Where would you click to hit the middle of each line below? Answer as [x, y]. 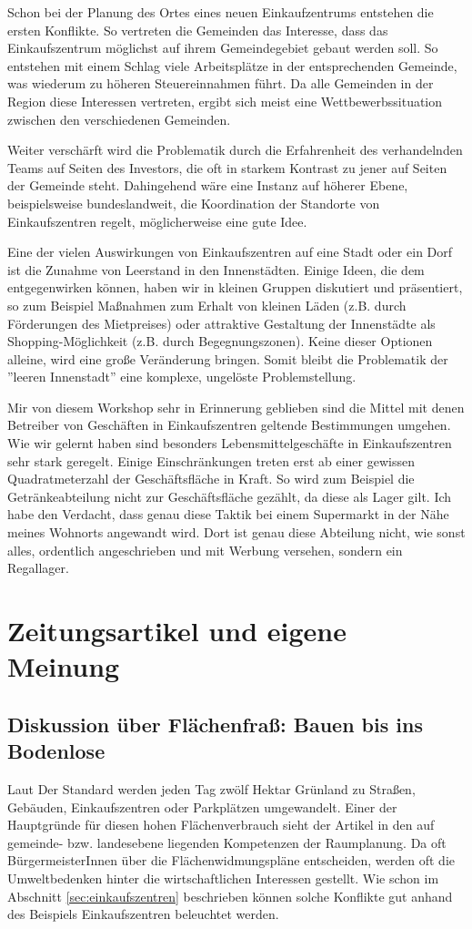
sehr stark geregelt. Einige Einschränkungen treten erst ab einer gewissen [211, 460]
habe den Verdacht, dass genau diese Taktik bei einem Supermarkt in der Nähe [228, 514]
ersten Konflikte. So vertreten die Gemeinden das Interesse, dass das [198, 30]
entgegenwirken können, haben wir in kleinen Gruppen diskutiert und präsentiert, [235, 287]
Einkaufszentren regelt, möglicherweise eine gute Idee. [157, 221]
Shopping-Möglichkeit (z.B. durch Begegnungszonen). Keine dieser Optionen [220, 341]
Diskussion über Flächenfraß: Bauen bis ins [215, 724]
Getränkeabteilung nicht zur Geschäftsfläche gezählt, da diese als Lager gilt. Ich [230, 496]
